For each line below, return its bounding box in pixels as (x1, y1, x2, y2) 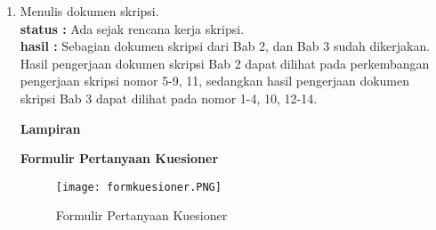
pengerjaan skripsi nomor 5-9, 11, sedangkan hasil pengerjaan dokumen (20, 71, 410, 90)
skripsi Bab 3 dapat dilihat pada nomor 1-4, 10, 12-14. (20, 88, 318, 107)
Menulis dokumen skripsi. (20, 2, 159, 20)
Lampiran (20, 119, 81, 137)
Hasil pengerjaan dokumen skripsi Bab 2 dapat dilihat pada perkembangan (20, 53, 430, 72)
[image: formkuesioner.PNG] (55, 180, 222, 193)
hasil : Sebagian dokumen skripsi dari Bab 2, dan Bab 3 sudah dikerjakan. (20, 37, 431, 55)
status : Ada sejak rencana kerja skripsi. (20, 19, 245, 37)
